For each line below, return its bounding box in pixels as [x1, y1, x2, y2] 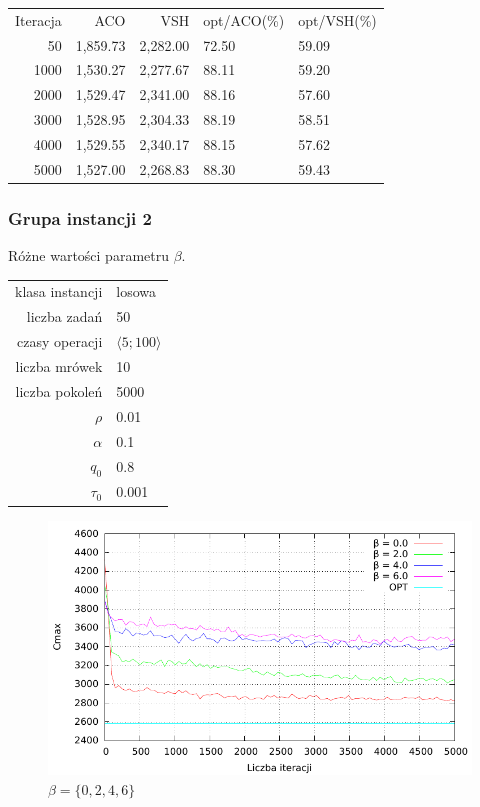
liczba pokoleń [15, 380, 103, 401]
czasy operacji [17, 331, 103, 352]
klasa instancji [15, 281, 103, 302]
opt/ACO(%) [203, 9, 285, 30]
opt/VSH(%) [298, 9, 377, 30]
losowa [116, 281, 157, 302]
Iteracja [15, 9, 62, 30]
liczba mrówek [15, 356, 103, 376]
